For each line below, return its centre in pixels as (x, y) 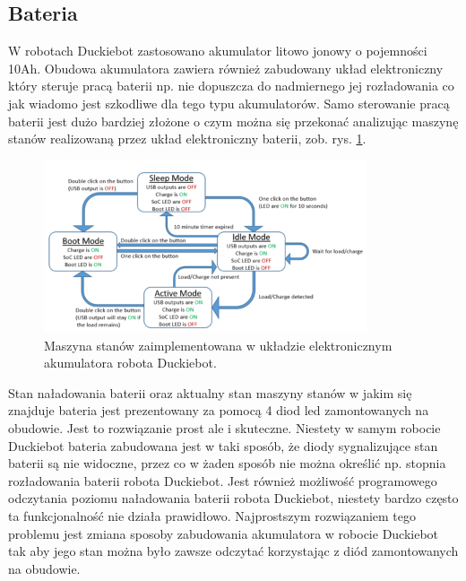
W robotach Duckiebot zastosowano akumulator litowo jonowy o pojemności (218, 51)
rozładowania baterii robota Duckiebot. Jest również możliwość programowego (223, 480)
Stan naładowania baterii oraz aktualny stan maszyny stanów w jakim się (210, 392)
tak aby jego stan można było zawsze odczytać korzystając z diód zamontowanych (233, 551)
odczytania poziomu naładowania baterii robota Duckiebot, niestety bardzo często (233, 498)
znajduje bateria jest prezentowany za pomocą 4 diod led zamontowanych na (219, 410)
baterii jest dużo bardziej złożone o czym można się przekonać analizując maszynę (233, 121)
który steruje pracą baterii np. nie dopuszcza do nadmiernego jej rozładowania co (231, 86)
